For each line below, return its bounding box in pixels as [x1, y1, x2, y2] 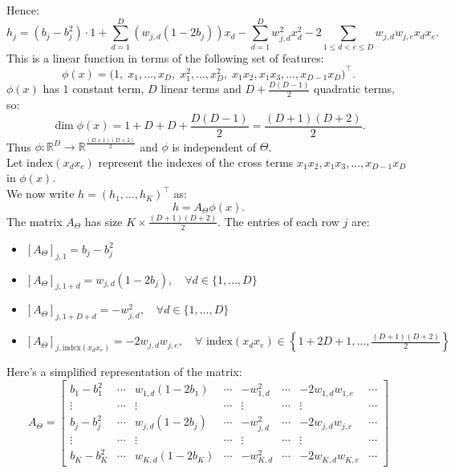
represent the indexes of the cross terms [98, 153, 294, 170]
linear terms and [160, 80, 242, 97]
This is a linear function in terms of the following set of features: [6, 49, 324, 66]
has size [84, 212, 123, 229]
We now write [6, 185, 75, 202]
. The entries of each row [217, 212, 339, 229]
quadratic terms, [314, 80, 395, 97]
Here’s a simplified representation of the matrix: [6, 363, 242, 380]
